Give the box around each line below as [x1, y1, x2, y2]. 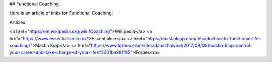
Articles [9, 19, 26, 25]
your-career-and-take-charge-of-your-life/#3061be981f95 [9, 49, 131, 55]
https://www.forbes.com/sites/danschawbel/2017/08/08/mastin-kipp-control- [91, 42, 253, 48]
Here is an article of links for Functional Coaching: [9, 10, 113, 16]
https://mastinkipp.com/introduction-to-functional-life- [147, 35, 261, 41]
